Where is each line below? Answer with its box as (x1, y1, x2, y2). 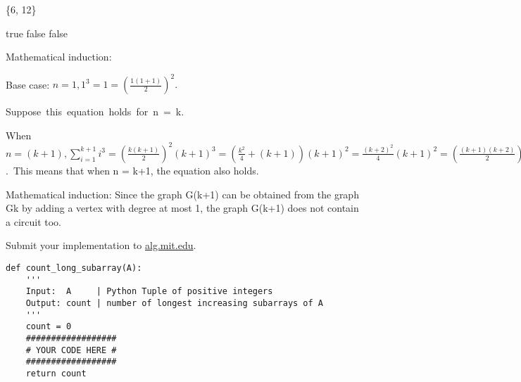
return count (25, 368, 87, 378)
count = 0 (25, 321, 72, 332)
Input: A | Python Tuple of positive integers (25, 286, 273, 297)
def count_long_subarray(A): (6, 262, 142, 273)
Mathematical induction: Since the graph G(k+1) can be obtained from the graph (6, 186, 359, 201)
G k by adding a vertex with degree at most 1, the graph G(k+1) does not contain (6, 200, 359, 215)
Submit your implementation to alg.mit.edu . (6, 238, 196, 253)
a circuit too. (6, 214, 61, 229)
